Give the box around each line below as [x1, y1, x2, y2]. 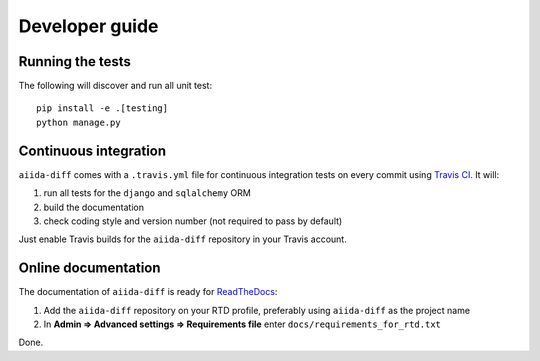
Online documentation [18, 260, 161, 277]
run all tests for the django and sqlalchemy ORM [43, 187, 252, 199]
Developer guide [18, 15, 159, 37]
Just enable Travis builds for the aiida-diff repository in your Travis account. [18, 233, 347, 245]
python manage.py [36, 116, 121, 128]
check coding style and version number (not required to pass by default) [43, 215, 343, 227]
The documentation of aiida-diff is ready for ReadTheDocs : [18, 286, 278, 298]
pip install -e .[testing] [36, 103, 169, 114]
